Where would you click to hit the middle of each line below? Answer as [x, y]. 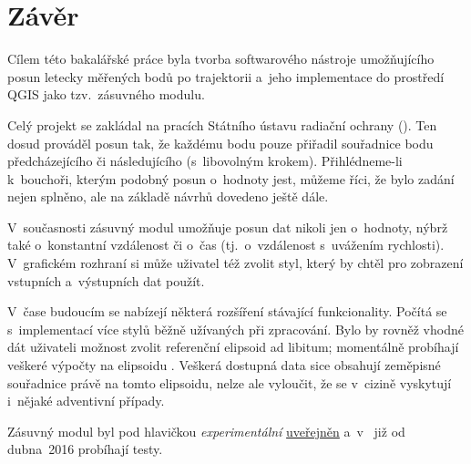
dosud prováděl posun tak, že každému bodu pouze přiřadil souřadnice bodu [220, 143]
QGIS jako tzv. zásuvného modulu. [106, 94]
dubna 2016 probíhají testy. [85, 449]
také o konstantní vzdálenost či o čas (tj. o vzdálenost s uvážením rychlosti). [226, 245]
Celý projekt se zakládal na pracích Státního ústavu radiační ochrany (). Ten [222, 124]
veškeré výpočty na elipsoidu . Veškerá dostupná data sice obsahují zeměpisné [224, 365]
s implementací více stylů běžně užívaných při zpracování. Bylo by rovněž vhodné [235, 329]
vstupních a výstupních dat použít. [106, 280]
